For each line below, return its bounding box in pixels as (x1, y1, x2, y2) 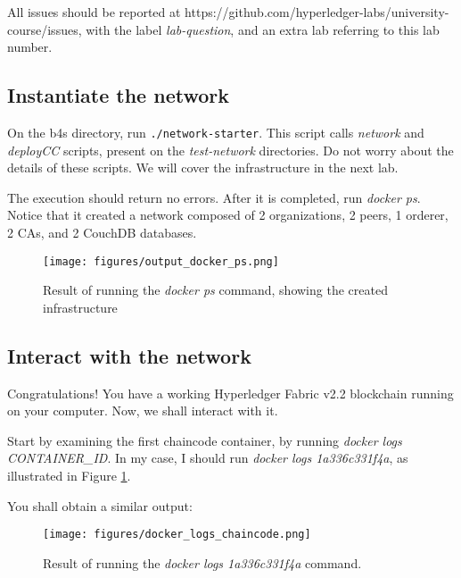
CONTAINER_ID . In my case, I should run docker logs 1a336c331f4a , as (7, 448, 408, 467)
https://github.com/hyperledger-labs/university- (185, 3, 449, 21)
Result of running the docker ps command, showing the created (43, 281, 388, 299)
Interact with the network (7, 341, 251, 369)
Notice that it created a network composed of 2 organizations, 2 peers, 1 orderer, (7, 205, 449, 224)
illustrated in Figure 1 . (7, 466, 131, 485)
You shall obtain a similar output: (7, 496, 193, 515)
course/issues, (7, 20, 82, 38)
